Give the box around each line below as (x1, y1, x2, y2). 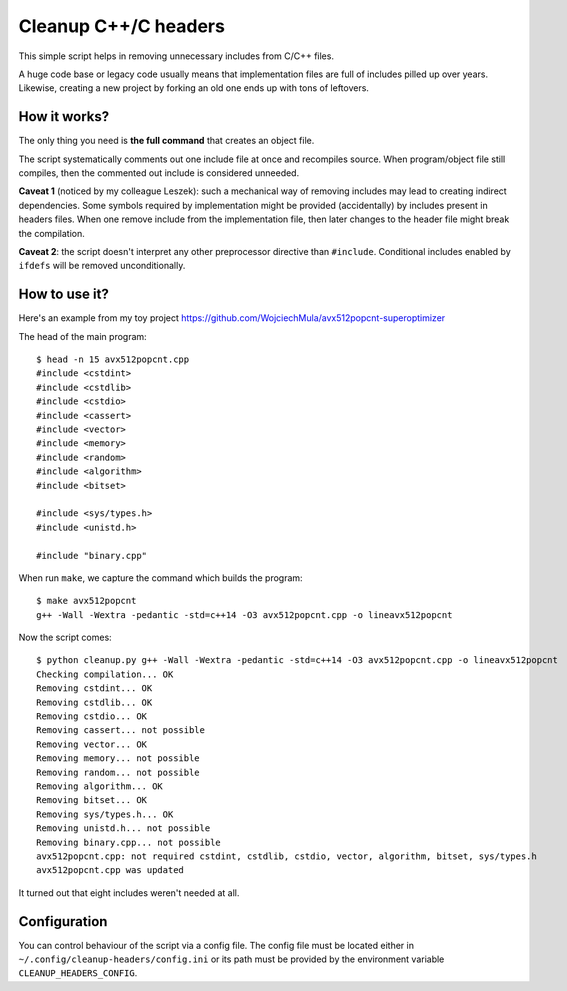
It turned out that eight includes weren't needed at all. (18, 886, 240, 899)
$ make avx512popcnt (36, 595, 137, 607)
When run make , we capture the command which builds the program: (18, 571, 304, 584)
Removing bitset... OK (36, 795, 148, 806)
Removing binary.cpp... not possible (36, 836, 222, 848)
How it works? (18, 108, 110, 125)
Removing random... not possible (36, 766, 200, 778)
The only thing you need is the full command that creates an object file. (18, 135, 315, 147)
